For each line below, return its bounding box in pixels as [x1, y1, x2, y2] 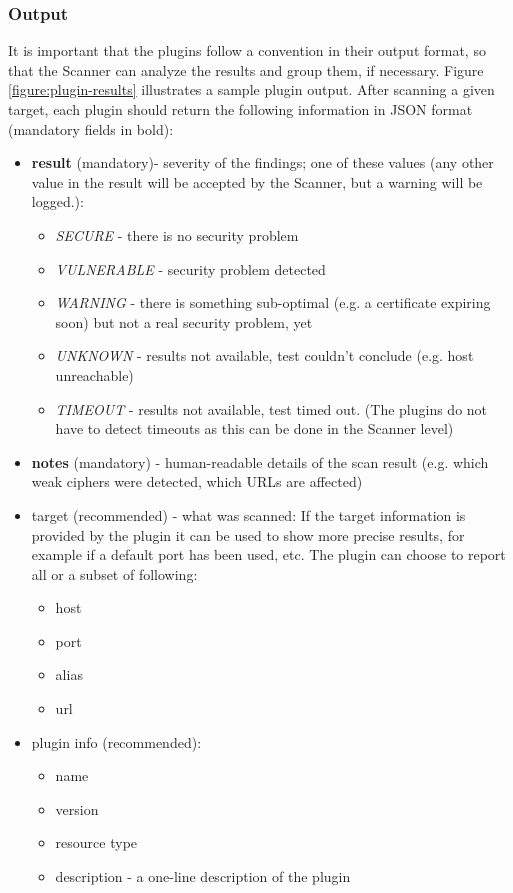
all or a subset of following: [31, 563, 198, 584]
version [55, 798, 99, 819]
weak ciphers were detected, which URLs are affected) [31, 471, 363, 492]
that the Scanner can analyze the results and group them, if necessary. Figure [8, 59, 484, 80]
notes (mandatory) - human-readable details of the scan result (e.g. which [31, 451, 489, 472]
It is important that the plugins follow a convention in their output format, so [8, 40, 486, 61]
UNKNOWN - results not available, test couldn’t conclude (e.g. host [55, 345, 474, 366]
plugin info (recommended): [31, 731, 202, 752]
